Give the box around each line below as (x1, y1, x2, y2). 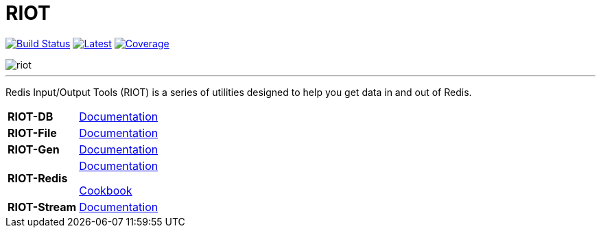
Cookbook (79, 183, 132, 197)
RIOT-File (8, 125, 57, 140)
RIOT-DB (8, 109, 54, 123)
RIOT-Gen (8, 142, 60, 156)
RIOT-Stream (8, 199, 77, 214)
